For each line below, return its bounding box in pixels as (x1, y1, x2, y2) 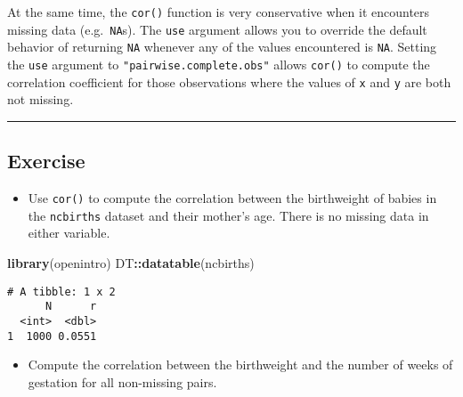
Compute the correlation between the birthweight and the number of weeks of (28, 355, 453, 374)
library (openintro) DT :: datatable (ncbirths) (7, 253, 255, 271)
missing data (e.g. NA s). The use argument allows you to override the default (7, 20, 427, 38)
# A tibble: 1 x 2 (7, 285, 116, 298)
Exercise (7, 147, 85, 174)
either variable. (28, 223, 110, 242)
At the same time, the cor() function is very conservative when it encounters (7, 3, 430, 20)
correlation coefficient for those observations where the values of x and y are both (7, 72, 451, 91)
